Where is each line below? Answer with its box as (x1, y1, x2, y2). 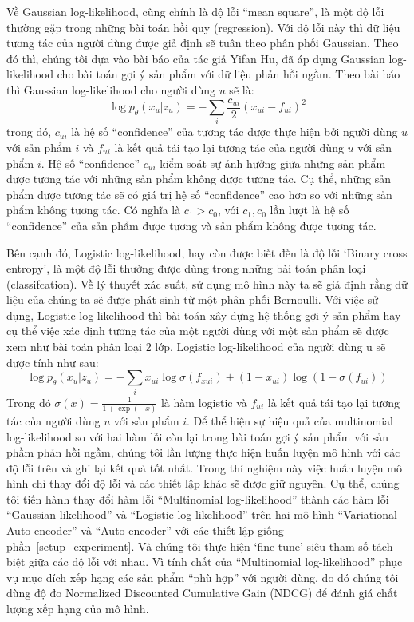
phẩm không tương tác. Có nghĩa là (6, 201, 181, 218)
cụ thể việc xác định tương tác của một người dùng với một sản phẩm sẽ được (6, 322, 389, 339)
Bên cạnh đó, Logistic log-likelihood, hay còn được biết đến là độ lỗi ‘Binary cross (6, 244, 408, 261)
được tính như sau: (6, 353, 99, 370)
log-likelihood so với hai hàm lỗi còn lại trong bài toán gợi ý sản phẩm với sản (6, 428, 389, 445)
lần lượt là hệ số (270, 201, 349, 218)
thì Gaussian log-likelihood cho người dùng (6, 81, 216, 98)
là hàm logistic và (160, 393, 247, 410)
